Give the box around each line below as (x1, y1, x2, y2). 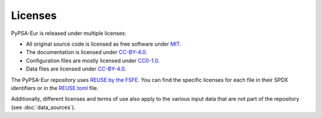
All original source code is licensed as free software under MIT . (26, 40, 182, 47)
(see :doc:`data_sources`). (11, 104, 76, 111)
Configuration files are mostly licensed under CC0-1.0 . (26, 57, 160, 64)
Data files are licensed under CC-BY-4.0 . (26, 65, 126, 72)
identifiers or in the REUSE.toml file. (11, 84, 98, 91)
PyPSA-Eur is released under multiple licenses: (11, 30, 126, 37)
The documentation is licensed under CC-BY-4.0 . (26, 49, 147, 56)
